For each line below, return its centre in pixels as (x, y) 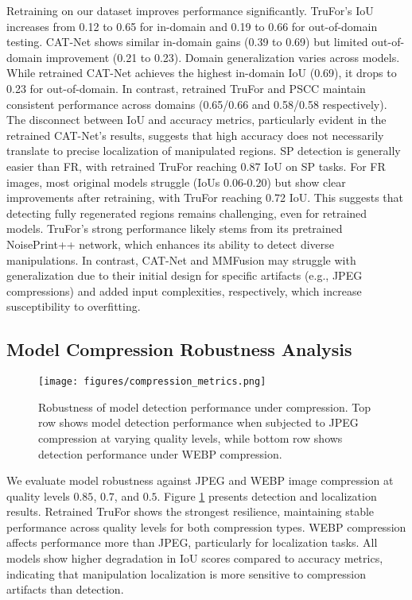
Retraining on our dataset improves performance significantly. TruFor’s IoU (190, 10)
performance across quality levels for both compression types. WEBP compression (206, 526)
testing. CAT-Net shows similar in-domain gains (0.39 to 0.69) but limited (187, 42)
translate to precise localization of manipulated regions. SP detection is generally (204, 151)
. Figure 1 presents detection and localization (267, 495)
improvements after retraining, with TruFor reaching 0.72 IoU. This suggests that (205, 197)
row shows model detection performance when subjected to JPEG (198, 422)
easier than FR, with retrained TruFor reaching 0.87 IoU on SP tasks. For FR (196, 166)
